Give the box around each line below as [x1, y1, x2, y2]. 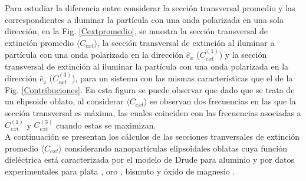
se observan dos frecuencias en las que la [150, 95, 296, 107]
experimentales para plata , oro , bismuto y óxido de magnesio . [5, 164, 235, 177]
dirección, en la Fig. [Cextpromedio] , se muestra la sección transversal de [5, 25, 268, 37]
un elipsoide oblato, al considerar [5, 95, 124, 107]
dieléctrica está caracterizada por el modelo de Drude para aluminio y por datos [5, 153, 295, 166]
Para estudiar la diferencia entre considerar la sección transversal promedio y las [5, 2, 295, 14]
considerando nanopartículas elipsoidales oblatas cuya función [64, 141, 287, 154]
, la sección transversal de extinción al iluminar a [97, 36, 275, 48]
